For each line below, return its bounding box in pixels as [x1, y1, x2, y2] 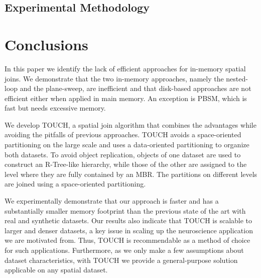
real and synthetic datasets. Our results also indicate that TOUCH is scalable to [5, 215, 252, 226]
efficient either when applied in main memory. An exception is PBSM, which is [5, 92, 247, 103]
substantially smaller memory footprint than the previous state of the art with [5, 205, 246, 216]
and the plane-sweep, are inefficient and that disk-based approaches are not [20, 83, 251, 94]
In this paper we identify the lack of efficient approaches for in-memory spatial [5, 63, 246, 73]
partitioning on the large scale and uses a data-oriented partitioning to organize [5, 139, 249, 150]
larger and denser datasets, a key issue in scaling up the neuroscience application [5, 225, 253, 235]
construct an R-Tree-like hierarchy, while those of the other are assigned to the [5, 159, 247, 169]
